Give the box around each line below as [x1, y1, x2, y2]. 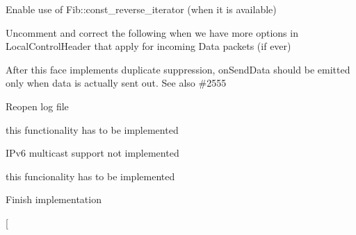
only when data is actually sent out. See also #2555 [6, 76, 227, 90]
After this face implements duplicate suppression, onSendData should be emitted [6, 62, 350, 76]
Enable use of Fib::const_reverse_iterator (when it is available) [6, 2, 277, 16]
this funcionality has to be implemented [6, 168, 175, 183]
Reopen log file [6, 98, 69, 113]
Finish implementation [6, 192, 102, 207]
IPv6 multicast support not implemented [6, 146, 179, 160]
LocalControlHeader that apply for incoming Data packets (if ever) [6, 39, 291, 53]
